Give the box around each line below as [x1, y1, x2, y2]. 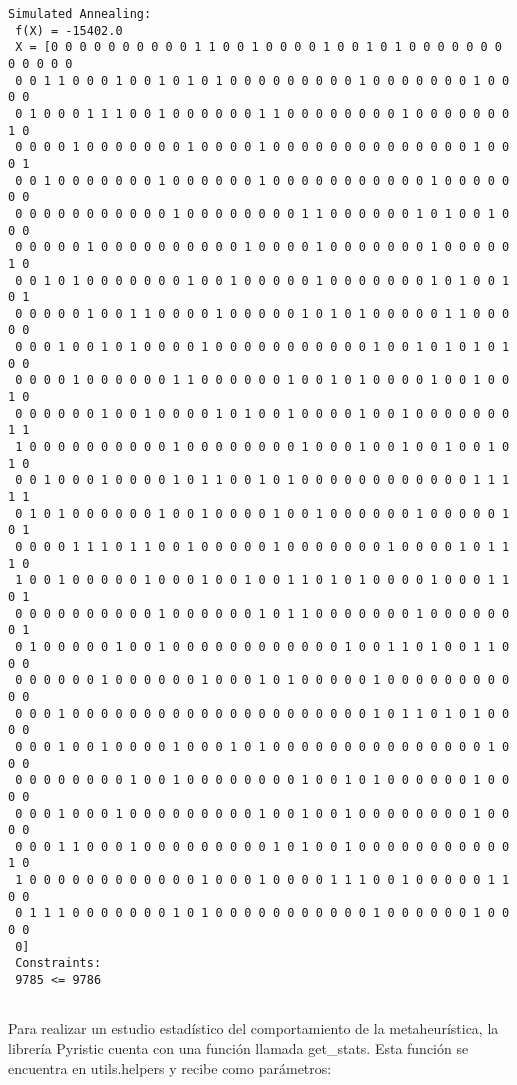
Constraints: [15, 956, 102, 971]
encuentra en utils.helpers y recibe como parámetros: [8, 1057, 332, 1078]
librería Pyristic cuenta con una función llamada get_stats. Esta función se [8, 1037, 469, 1058]
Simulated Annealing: [8, 7, 152, 21]
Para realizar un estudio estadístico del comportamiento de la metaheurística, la [8, 1018, 499, 1039]
